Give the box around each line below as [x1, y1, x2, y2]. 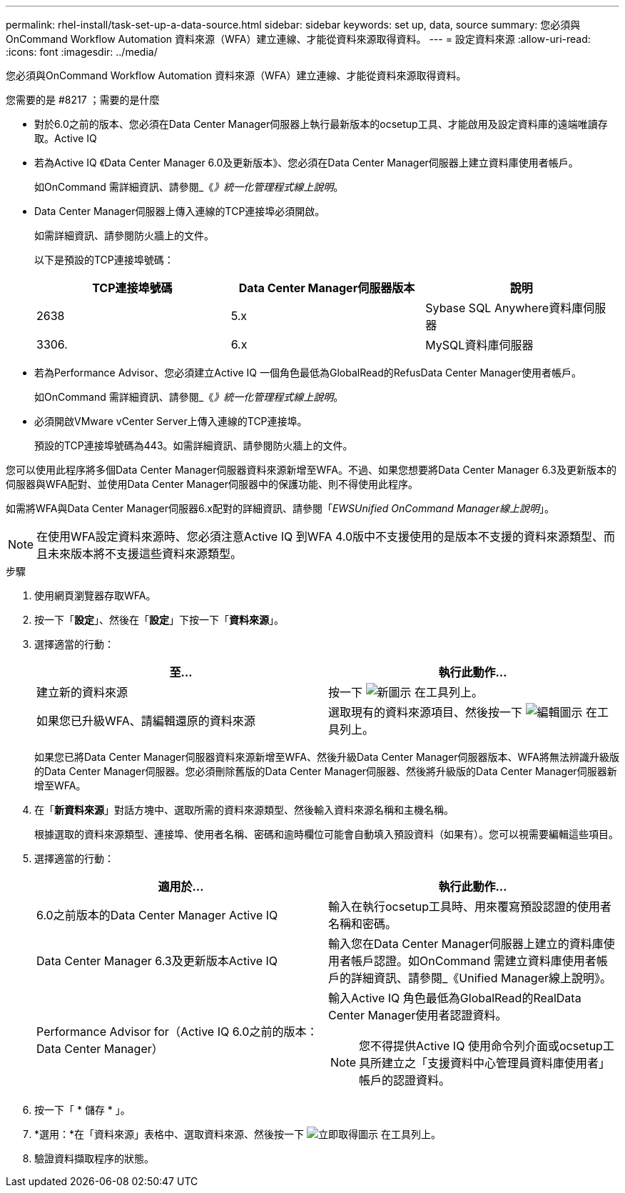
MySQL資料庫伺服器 [425, 338, 534, 352]
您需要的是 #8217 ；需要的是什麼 [6, 94, 160, 106]
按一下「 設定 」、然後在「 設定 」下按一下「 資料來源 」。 [34, 614, 284, 626]
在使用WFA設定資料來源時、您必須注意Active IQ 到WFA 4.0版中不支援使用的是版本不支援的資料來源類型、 [36, 529, 604, 544]
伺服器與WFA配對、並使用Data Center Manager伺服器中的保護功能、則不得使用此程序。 [6, 478, 418, 490]
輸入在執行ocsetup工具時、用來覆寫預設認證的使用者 [328, 899, 612, 914]
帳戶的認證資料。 [359, 1073, 451, 1087]
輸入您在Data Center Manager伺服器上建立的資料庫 [328, 937, 604, 951]
